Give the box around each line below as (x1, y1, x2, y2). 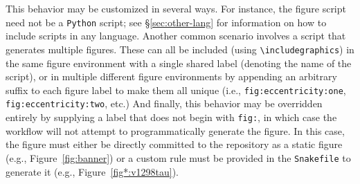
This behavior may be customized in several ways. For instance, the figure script (6, 1, 346, 15)
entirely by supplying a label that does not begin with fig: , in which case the (6, 110, 337, 124)
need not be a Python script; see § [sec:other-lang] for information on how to (6, 15, 327, 29)
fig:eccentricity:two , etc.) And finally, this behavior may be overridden (6, 96, 323, 111)
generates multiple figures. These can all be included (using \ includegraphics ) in (6, 42, 354, 56)
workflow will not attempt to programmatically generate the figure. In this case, (6, 123, 345, 138)
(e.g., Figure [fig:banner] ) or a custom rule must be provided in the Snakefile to (6, 150, 351, 165)
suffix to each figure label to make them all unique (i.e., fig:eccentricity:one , (6, 82, 346, 97)
